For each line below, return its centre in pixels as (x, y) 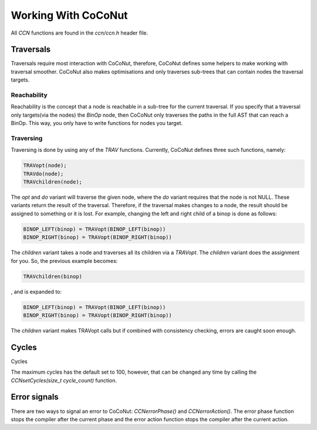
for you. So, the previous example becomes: (64, 260)
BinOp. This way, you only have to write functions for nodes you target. (97, 123)
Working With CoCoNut (70, 15)
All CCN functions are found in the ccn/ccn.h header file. (80, 33)
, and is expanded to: (36, 292)
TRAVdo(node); (43, 174)
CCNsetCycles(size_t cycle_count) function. (64, 380)
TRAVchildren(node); (53, 182)
